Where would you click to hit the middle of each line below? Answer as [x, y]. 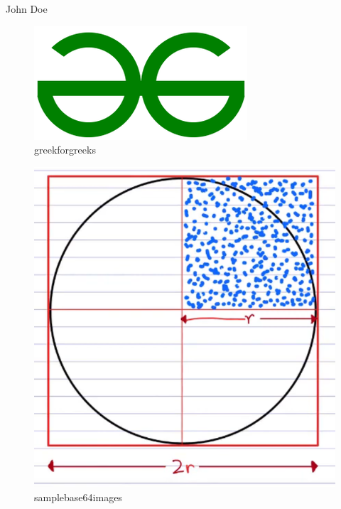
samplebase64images [78, 497]
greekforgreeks [65, 150]
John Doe [27, 9]
